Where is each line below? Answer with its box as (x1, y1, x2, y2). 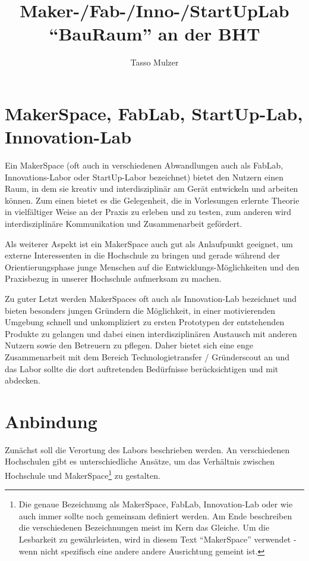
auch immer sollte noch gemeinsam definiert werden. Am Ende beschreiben (18, 509, 292, 522)
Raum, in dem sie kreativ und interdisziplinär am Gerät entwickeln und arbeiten (5, 182, 298, 195)
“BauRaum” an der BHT (49, 21, 260, 46)
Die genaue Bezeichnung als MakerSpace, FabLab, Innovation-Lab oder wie (18, 498, 293, 510)
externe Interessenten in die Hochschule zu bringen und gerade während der (5, 249, 280, 261)
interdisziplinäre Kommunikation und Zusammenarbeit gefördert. (5, 217, 242, 229)
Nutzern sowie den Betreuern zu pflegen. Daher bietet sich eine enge (5, 339, 253, 351)
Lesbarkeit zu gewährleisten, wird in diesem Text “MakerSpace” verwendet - (18, 533, 297, 546)
